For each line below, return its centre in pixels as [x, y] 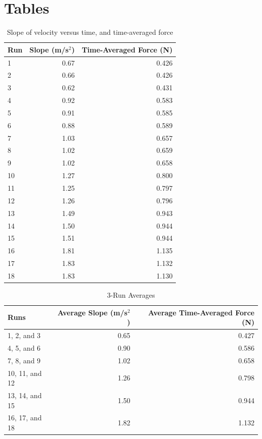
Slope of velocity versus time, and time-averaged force [90, 32]
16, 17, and [25, 418]
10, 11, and [25, 373]
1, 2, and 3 [24, 335]
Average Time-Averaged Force [201, 312]
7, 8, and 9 [24, 360]
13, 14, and [25, 395]
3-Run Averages [131, 295]
